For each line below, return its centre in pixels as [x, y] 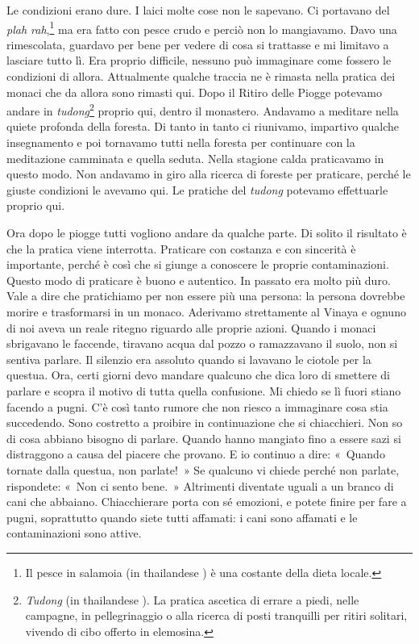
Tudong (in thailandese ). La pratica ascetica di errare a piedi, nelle [192, 599]
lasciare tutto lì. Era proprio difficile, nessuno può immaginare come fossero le [199, 60]
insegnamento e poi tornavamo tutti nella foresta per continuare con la [181, 142]
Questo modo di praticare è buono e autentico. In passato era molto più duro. [199, 280]
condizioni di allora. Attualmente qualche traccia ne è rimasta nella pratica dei [201, 76]
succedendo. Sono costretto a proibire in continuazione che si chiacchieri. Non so [205, 422]
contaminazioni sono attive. [74, 533]
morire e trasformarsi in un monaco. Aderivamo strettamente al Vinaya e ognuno [206, 312]
